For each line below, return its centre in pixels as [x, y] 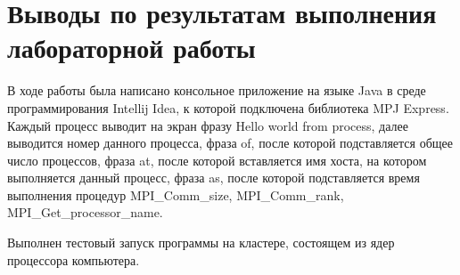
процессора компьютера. [74, 259]
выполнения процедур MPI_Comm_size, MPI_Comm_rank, [176, 194]
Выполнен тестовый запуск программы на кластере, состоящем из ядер [201, 243]
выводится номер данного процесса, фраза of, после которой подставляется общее [230, 143]
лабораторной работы [131, 48]
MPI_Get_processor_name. [85, 212]
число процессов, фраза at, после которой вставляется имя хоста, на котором [217, 160]
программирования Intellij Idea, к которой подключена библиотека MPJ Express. [228, 107]
